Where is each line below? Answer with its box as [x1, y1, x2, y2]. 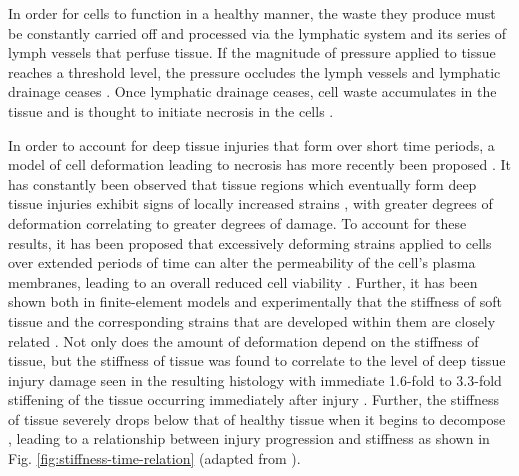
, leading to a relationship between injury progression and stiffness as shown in [8, 428, 490, 449]
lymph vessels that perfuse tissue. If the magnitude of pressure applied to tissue [8, 42, 496, 63]
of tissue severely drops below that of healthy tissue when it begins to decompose [8, 408, 506, 429]
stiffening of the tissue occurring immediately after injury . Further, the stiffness [8, 389, 499, 410]
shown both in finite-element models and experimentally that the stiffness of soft [8, 291, 502, 312]
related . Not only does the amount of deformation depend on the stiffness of [8, 330, 479, 351]
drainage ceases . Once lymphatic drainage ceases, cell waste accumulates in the [8, 81, 497, 102]
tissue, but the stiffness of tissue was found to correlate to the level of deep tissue [8, 350, 506, 371]
